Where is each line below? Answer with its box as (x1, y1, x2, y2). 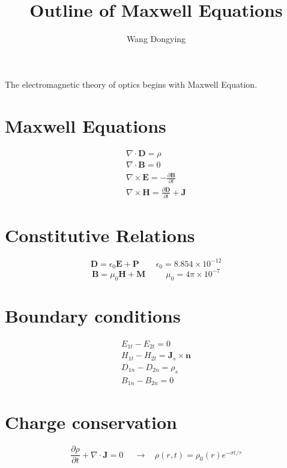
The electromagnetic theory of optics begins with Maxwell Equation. (5, 77, 258, 90)
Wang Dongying (126, 32, 186, 45)
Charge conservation (5, 410, 178, 434)
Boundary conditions (5, 303, 181, 327)
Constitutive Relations (5, 223, 195, 248)
